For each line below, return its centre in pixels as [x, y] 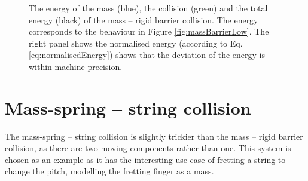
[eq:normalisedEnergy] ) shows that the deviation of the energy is [147, 55]
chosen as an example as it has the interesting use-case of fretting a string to [145, 159]
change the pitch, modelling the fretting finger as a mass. [109, 171]
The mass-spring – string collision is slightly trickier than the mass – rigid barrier [154, 136]
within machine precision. [76, 66]
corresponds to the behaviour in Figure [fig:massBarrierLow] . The [149, 31]
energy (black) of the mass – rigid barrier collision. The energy [144, 19]
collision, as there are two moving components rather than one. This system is [148, 148]
